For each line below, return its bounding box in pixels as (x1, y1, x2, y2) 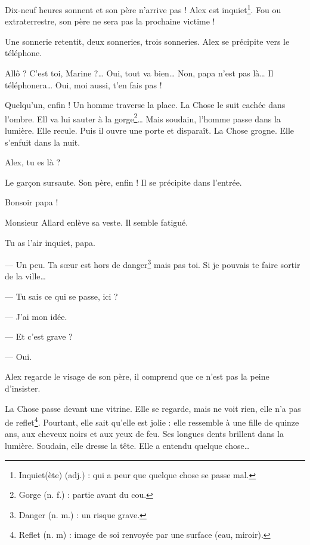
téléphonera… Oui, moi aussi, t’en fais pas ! (5, 78, 162, 91)
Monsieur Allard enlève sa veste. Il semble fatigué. (5, 216, 188, 229)
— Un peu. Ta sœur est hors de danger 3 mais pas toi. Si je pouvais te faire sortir (5, 257, 300, 270)
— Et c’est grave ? (5, 330, 73, 343)
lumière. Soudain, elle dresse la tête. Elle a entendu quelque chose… (5, 439, 250, 452)
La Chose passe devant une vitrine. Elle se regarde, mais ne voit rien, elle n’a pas (5, 402, 301, 414)
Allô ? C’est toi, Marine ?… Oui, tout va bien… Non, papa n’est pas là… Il (5, 67, 274, 79)
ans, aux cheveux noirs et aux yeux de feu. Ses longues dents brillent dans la (5, 427, 284, 440)
